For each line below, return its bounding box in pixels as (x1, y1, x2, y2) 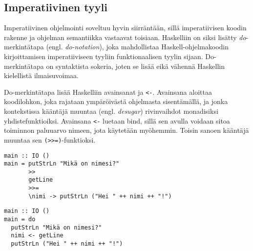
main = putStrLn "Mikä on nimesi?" (4, 160, 120, 167)
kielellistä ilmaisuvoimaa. (4, 70, 79, 81)
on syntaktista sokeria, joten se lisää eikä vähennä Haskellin (46, 61, 225, 71)
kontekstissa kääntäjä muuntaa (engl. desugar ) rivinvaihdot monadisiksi (4, 106, 218, 116)
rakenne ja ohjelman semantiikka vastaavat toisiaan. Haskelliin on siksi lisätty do (4, 32, 246, 42)
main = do (4, 216, 36, 223)
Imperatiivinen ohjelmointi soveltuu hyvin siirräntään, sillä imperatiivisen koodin (4, 22, 247, 33)
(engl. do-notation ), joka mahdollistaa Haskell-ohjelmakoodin (46, 42, 229, 52)
